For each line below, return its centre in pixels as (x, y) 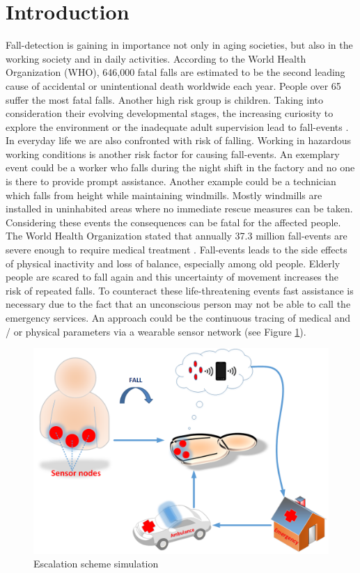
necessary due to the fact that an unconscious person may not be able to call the (178, 304)
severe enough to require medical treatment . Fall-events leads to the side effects (177, 250)
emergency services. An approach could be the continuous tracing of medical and (178, 317)
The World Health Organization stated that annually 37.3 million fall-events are (177, 236)
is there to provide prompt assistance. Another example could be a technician (171, 181)
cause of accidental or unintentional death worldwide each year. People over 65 (173, 85)
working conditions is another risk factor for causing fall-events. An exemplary (173, 154)
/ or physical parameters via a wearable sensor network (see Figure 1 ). (156, 331)
